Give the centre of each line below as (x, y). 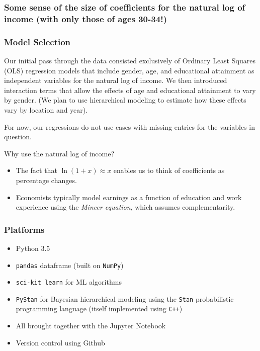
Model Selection (37, 41)
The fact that (36, 170)
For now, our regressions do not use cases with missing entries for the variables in (129, 126)
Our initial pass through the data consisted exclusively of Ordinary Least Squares (130, 60)
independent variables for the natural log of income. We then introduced (116, 80)
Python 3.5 (33, 248)
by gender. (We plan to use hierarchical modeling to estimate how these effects (125, 100)
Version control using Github (60, 342)
